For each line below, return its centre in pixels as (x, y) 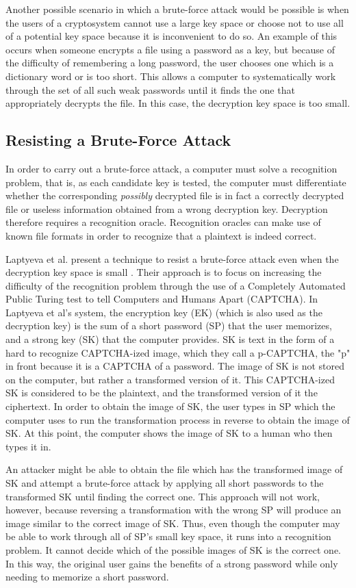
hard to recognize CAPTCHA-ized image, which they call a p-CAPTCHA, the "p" (178, 352)
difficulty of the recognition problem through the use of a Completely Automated (176, 285)
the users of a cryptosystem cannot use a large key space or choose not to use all (175, 22)
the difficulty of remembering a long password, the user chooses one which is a (170, 63)
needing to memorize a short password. (87, 577)
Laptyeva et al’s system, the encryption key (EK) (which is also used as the (164, 312)
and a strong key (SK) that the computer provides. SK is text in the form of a (170, 339)
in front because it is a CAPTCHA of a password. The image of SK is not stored (175, 366)
